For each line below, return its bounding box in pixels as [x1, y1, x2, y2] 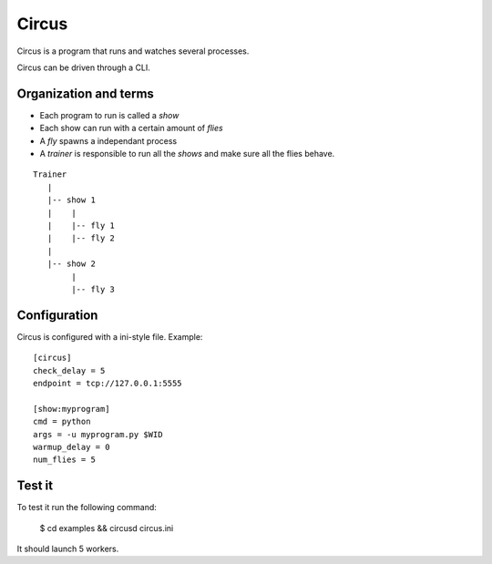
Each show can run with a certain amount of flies [39, 123, 223, 134]
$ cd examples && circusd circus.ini [39, 522, 174, 533]
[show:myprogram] [33, 404, 110, 414]
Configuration [16, 307, 98, 323]
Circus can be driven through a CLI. [16, 62, 150, 73]
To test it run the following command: [16, 502, 157, 513]
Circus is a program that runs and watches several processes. [16, 46, 250, 56]
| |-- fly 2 [46, 233, 116, 243]
